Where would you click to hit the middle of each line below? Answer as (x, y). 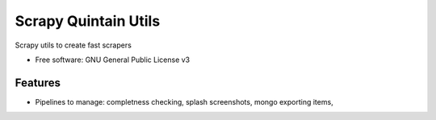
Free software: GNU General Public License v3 (113, 60)
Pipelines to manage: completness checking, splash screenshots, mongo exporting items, (184, 101)
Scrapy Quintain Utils (88, 21)
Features (38, 83)
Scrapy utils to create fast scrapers (73, 45)
